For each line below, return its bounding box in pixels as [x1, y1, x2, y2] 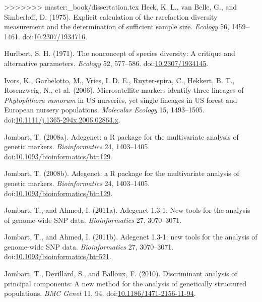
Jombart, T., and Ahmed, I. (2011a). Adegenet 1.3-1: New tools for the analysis [4, 205, 250, 215]
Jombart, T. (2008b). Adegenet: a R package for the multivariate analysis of [4, 168, 239, 178]
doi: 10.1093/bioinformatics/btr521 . [4, 251, 111, 262]
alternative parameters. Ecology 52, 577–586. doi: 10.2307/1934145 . [4, 57, 209, 68]
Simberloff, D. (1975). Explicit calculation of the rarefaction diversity [4, 11, 218, 22]
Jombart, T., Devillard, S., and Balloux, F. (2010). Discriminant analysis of [4, 268, 237, 279]
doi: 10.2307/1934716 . [22, 31, 87, 41]
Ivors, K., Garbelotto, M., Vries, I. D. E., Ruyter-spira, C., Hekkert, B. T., [4, 75, 235, 85]
